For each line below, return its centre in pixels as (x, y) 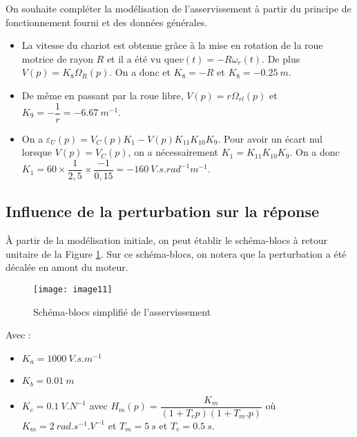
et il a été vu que (143, 58)
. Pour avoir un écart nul (270, 138)
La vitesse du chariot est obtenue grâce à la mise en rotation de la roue (172, 45)
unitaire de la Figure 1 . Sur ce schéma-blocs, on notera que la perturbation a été (176, 253)
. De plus (281, 58)
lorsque (37, 152)
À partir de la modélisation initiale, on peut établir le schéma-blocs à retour (166, 240)
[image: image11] (73, 289)
